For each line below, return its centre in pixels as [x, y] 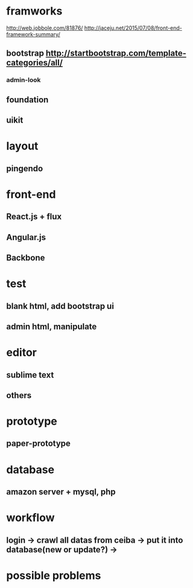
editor [22, 353]
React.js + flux [34, 217]
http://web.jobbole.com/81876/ [45, 28]
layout [22, 146]
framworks [34, 11]
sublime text [30, 375]
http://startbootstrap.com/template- [116, 54]
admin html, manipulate [52, 326]
